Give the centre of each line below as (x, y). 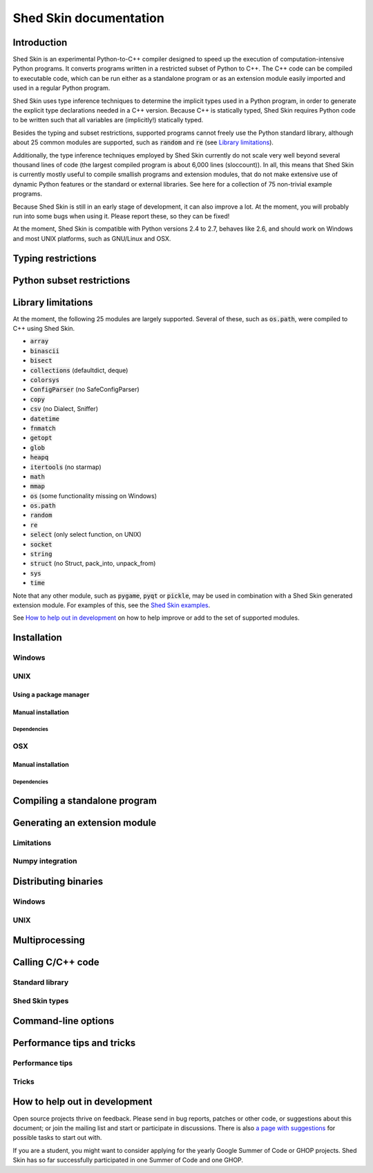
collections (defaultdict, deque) (79, 370)
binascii (45, 351)
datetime (45, 419)
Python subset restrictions (71, 280)
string (41, 554)
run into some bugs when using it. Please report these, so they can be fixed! (121, 216)
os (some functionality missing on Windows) (94, 496)
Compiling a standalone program (85, 800)
